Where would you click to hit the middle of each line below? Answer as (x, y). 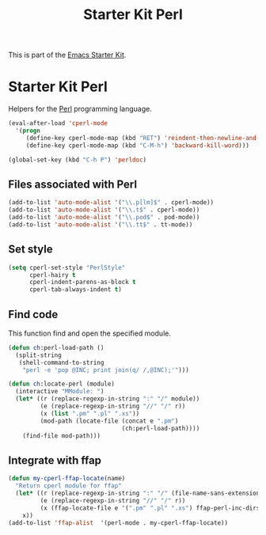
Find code (33, 314)
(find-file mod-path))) (62, 436)
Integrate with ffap (55, 460)
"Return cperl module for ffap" (69, 486)
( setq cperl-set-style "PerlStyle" (67, 267)
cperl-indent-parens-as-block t (82, 283)
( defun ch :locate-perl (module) (61, 384)
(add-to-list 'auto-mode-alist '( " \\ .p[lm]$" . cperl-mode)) (111, 203)
